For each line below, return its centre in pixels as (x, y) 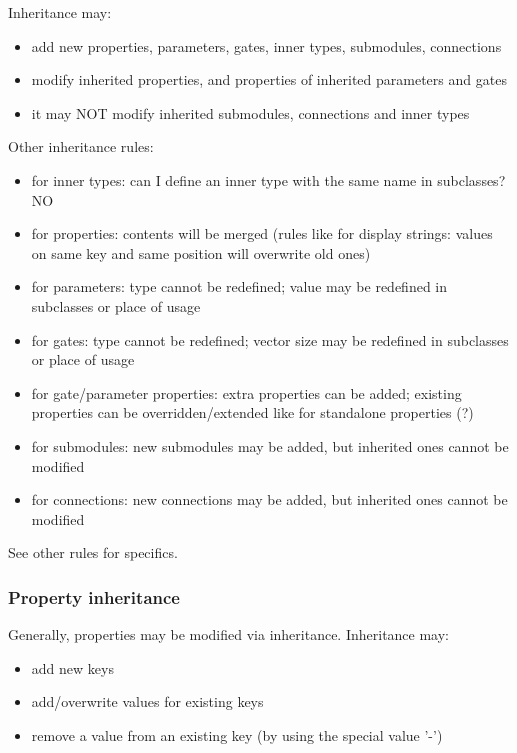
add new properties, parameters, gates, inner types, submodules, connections (266, 45)
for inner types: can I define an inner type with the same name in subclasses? (268, 179)
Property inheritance (94, 596)
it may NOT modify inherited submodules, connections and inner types (250, 112)
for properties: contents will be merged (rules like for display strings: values (262, 233)
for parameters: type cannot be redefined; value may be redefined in (239, 286)
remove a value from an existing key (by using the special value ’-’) (237, 734)
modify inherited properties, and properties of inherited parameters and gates (269, 79)
